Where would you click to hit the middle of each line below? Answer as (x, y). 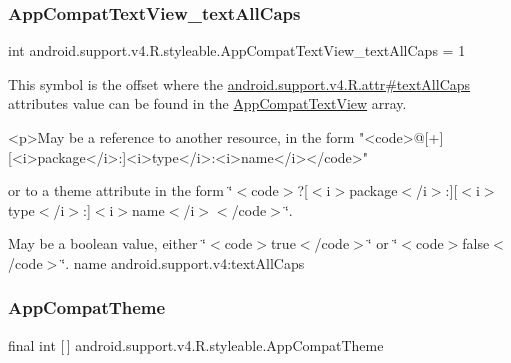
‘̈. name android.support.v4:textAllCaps (183, 262)
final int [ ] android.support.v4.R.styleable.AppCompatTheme (196, 344)
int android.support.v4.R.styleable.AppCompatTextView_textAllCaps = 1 (237, 50)
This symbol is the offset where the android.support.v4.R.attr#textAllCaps (239, 83)
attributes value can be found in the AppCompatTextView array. (207, 103)
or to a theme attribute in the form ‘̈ (120, 190)
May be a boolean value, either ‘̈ (107, 243)
